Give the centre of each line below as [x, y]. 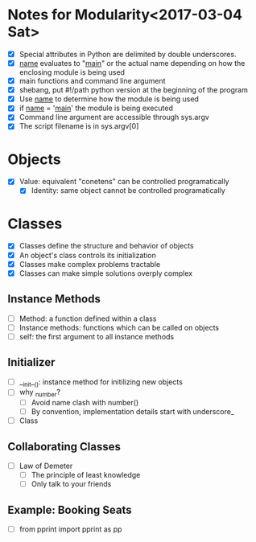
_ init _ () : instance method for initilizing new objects [101, 382]
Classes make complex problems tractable [90, 264]
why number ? [40, 393]
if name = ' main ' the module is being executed [96, 108]
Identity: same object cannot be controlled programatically [128, 191]
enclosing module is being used [72, 72]
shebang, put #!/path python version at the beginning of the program [134, 90]
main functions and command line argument [92, 81]
